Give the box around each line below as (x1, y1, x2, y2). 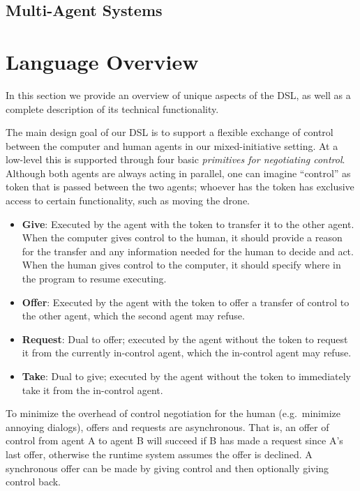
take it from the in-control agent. (22, 382, 163, 397)
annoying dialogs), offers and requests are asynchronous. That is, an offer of (6, 419, 329, 434)
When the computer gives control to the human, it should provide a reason (22, 230, 343, 245)
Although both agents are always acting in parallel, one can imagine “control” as (6, 165, 351, 180)
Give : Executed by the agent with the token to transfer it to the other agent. (22, 216, 354, 231)
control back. (6, 474, 61, 489)
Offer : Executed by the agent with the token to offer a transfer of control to (22, 294, 350, 309)
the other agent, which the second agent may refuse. (22, 308, 245, 323)
